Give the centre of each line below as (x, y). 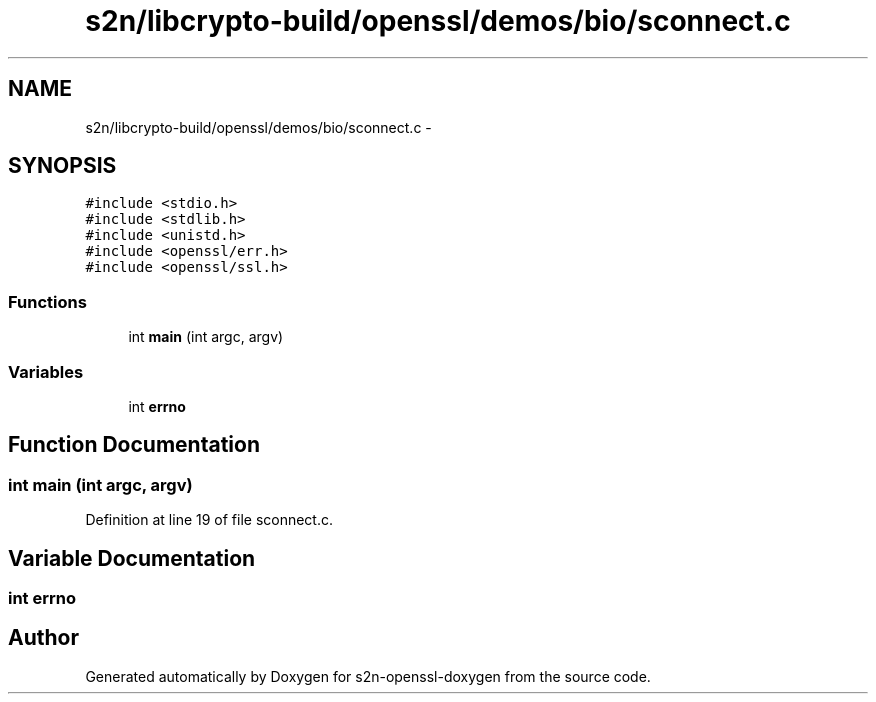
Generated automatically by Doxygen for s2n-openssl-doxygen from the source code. (368, 676)
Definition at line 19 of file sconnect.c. (209, 520)
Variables (46, 371)
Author (43, 638)
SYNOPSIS (62, 166)
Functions (47, 301)
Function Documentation (134, 445)
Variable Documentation (132, 558)
